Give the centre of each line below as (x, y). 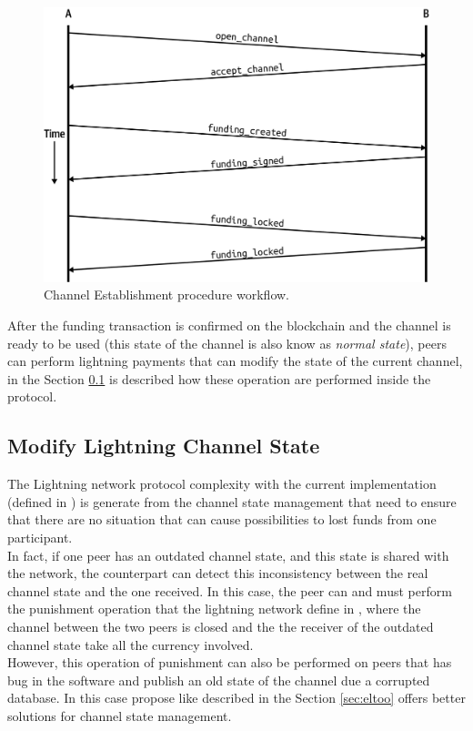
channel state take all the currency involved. (131, 644)
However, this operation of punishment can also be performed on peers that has (230, 662)
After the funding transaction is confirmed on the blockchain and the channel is (229, 325)
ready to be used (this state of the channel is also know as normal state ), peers (227, 343)
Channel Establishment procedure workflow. (166, 294)
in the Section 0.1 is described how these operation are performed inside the (219, 378)
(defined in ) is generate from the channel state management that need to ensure (232, 501)
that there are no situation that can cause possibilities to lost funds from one (222, 519)
